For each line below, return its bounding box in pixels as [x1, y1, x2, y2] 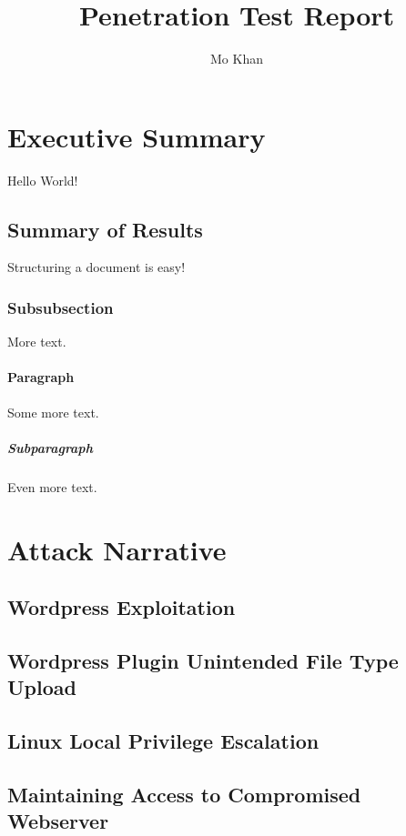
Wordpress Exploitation [7, 593, 236, 621]
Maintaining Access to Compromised [7, 780, 361, 808]
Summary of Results [7, 215, 203, 243]
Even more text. [7, 477, 97, 496]
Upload [7, 673, 76, 701]
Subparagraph [7, 438, 93, 457]
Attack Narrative [7, 530, 227, 568]
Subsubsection [7, 296, 114, 318]
